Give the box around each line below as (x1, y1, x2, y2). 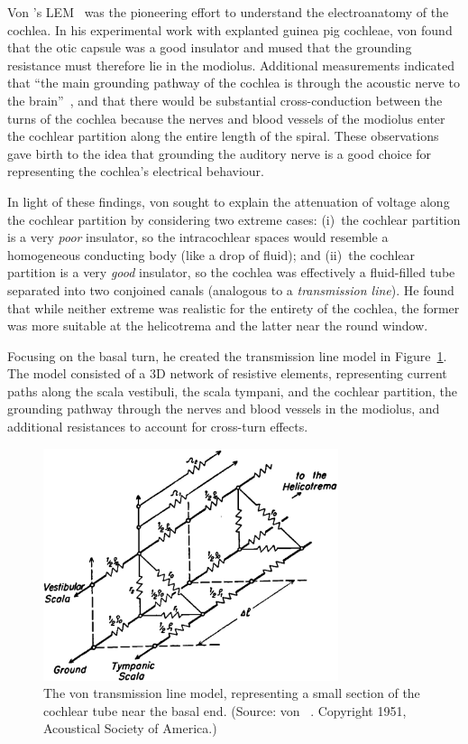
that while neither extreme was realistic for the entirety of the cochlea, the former (7, 298, 460, 317)
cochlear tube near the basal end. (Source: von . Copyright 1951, (43, 701, 407, 720)
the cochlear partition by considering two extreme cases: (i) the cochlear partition (7, 209, 461, 228)
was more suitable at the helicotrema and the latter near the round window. (7, 316, 428, 335)
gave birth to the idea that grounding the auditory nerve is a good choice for (7, 144, 432, 163)
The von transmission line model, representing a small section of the (43, 684, 420, 702)
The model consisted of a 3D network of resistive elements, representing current (7, 364, 447, 383)
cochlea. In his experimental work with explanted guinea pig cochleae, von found (7, 20, 453, 39)
